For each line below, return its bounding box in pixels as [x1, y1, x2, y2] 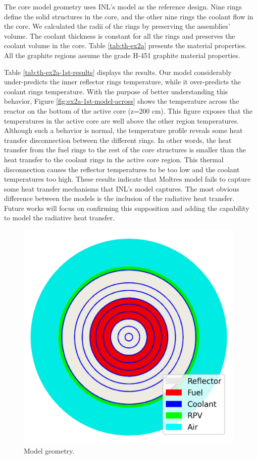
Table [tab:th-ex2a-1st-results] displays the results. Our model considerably [4, 66, 232, 77]
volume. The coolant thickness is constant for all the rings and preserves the [4, 30, 235, 41]
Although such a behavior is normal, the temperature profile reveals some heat [4, 125, 243, 135]
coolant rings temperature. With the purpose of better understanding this [4, 86, 228, 96]
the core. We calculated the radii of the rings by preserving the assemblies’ [4, 21, 230, 31]
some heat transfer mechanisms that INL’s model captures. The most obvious [4, 183, 239, 194]
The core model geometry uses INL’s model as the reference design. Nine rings [4, 1, 242, 11]
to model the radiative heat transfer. [4, 212, 115, 223]
